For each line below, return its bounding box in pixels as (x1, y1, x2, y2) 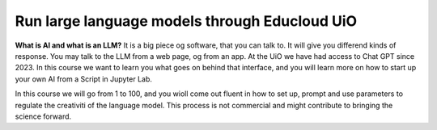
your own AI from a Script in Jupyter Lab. (15, 73, 153, 84)
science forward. (15, 111, 72, 121)
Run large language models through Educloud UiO (15, 12, 358, 30)
